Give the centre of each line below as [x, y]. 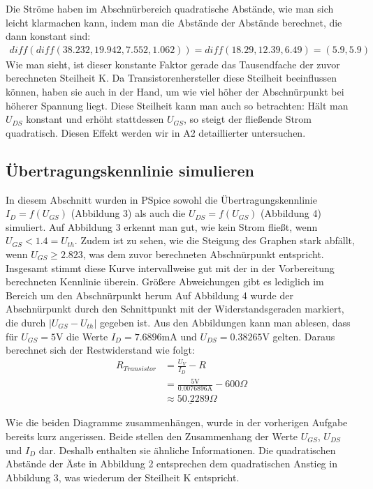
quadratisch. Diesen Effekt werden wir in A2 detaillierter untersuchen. [156, 132]
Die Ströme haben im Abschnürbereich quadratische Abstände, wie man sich [170, 8]
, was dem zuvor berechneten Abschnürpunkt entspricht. [203, 254]
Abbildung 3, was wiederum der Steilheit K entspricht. [123, 477]
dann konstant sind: [48, 36]
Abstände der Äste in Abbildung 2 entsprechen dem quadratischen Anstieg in [171, 464]
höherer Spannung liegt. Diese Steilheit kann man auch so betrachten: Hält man [177, 105]
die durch [26, 322]
